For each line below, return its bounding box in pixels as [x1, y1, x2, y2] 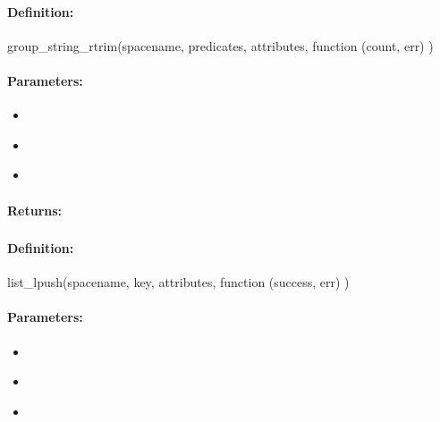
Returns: [7, 200, 63, 219]
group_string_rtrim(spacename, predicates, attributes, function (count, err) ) [7, 36, 434, 55]
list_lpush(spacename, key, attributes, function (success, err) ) [7, 273, 350, 291]
